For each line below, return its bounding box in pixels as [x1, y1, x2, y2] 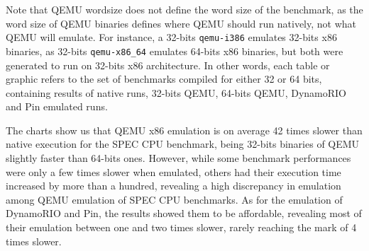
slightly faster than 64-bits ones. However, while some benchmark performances [6, 151, 351, 165]
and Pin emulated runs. [6, 99, 108, 114]
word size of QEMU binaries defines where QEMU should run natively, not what [6, 16, 357, 30]
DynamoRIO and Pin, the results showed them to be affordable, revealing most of [6, 206, 362, 221]
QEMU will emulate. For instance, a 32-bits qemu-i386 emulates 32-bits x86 [6, 30, 337, 45]
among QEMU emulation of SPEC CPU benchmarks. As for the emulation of [6, 192, 343, 206]
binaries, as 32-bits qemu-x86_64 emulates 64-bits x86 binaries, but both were [6, 43, 343, 58]
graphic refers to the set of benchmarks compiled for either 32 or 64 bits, [6, 71, 322, 86]
